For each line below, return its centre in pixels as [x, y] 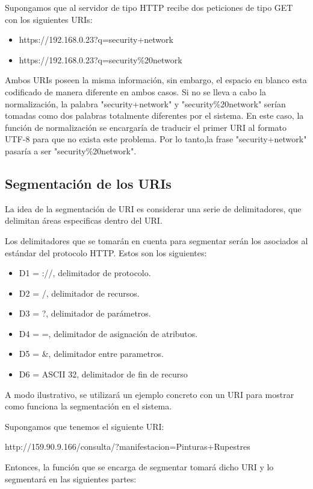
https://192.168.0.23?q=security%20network [101, 59]
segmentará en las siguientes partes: [71, 478]
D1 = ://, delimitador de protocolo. [85, 273]
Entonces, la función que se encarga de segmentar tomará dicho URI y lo [139, 467]
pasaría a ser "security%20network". [71, 150]
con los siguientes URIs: [49, 19]
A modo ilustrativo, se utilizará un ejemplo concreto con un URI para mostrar [150, 394]
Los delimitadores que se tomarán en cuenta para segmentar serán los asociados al [156, 240]
